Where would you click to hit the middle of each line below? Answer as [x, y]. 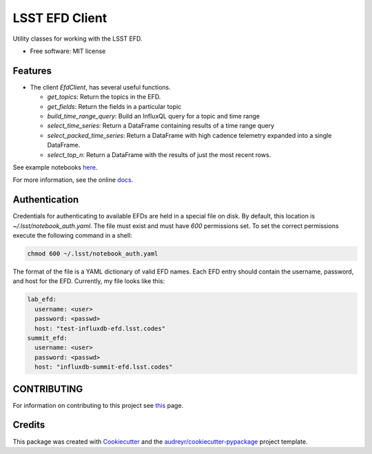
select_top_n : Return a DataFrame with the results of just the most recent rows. [159, 154]
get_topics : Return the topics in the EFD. [104, 97]
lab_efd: [42, 299]
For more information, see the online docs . [73, 180]
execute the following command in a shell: [72, 236]
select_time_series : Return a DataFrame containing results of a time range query [161, 126]
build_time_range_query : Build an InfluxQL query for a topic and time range [154, 116]
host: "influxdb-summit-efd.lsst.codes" [104, 367]
